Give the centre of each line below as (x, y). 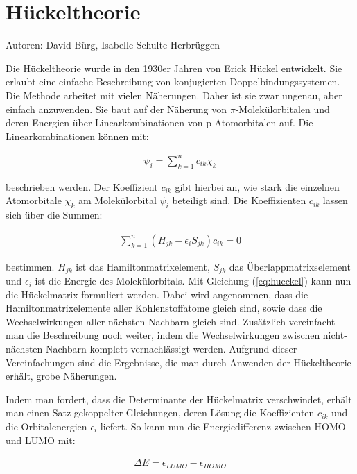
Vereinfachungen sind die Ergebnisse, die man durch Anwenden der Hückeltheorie (178, 362)
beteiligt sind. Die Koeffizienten (239, 200)
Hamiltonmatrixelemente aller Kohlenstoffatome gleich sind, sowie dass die (164, 308)
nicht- (335, 335)
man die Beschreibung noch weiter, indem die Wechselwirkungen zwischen (163, 335)
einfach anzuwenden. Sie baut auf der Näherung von (116, 109)
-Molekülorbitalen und (282, 109)
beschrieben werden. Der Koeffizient (82, 186)
